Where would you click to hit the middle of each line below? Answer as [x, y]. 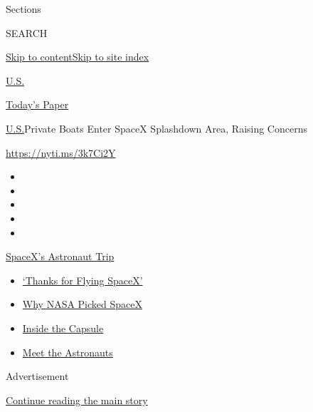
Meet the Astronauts [68, 352]
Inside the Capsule [63, 328]
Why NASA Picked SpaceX [82, 304]
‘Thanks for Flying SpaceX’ [83, 280]
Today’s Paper [37, 104]
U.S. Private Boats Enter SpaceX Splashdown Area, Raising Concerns [156, 128]
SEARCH [27, 32]
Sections [23, 9]
